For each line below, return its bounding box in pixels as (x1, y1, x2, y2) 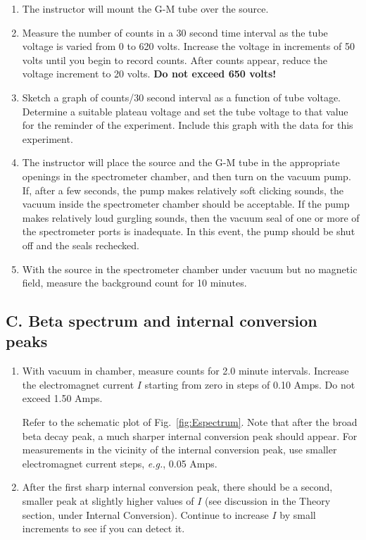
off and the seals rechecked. (22, 237, 140, 252)
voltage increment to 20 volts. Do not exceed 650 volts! (22, 66, 277, 81)
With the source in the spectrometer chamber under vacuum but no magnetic (22, 261, 358, 276)
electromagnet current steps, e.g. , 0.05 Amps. (22, 456, 217, 470)
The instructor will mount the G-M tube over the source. (22, 1, 269, 15)
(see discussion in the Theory (205, 494, 331, 508)
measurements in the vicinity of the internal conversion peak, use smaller (22, 442, 337, 457)
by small (279, 507, 316, 522)
